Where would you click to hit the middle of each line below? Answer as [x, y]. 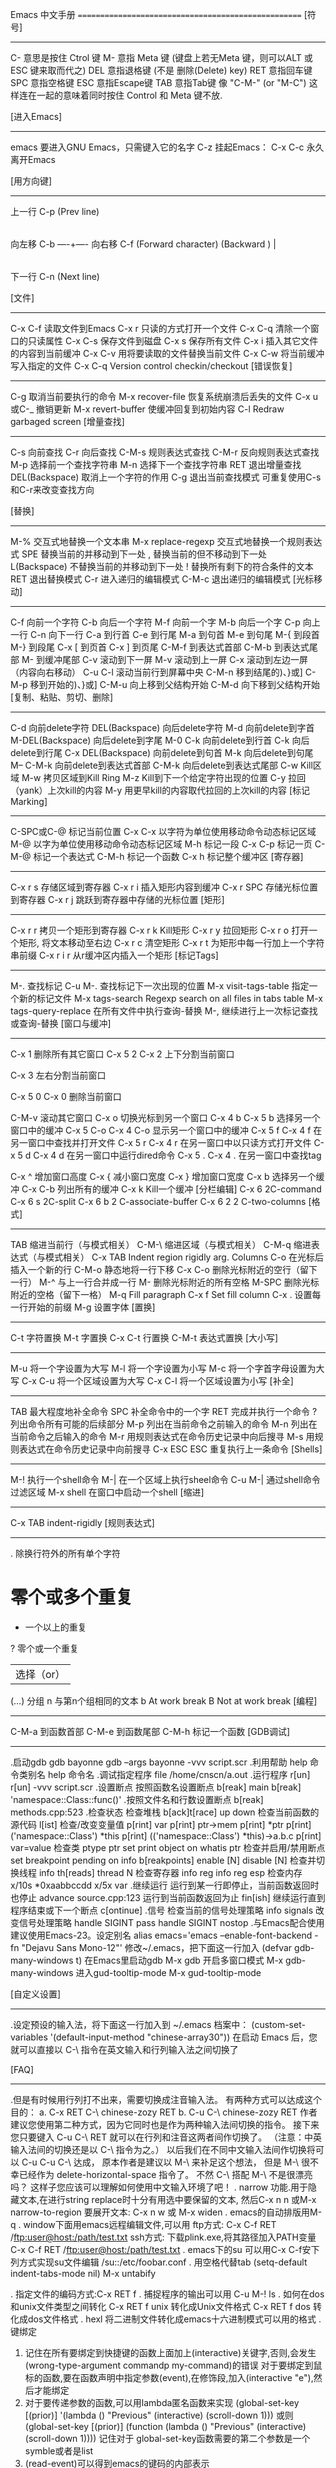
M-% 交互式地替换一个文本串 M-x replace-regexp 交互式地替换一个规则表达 [166, 541]
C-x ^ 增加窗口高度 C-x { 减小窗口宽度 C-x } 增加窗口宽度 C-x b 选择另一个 [163, 1176]
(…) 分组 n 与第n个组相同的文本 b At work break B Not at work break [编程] [164, 1700]
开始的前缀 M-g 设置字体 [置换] [91, 1307]
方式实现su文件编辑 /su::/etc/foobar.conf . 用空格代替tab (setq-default [163, 2262]
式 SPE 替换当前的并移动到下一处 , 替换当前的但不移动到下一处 [139, 554]
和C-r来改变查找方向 [52, 489]
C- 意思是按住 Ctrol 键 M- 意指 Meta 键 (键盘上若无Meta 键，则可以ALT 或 [161, 57]
